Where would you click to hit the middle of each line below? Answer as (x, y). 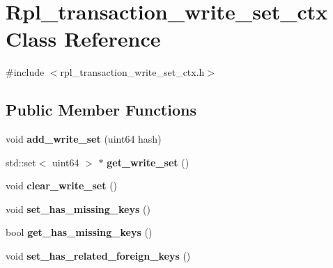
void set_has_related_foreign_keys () (98, 256)
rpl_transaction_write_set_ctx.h (132, 72)
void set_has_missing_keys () (78, 208)
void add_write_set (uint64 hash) (84, 139)
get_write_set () (148, 162)
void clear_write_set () (62, 186)
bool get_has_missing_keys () (79, 232)
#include (25, 72)
